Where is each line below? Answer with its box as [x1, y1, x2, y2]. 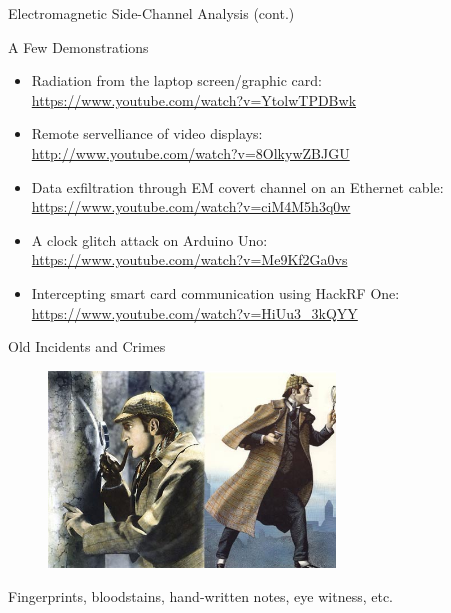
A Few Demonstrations [8, 36, 149, 57]
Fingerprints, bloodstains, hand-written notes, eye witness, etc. [8, 585, 394, 606]
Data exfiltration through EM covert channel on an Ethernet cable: [31, 176, 444, 197]
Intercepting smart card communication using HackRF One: [31, 282, 400, 303]
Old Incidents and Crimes [8, 336, 166, 357]
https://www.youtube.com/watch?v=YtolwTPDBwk [31, 89, 357, 110]
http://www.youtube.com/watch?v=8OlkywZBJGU [31, 142, 350, 163]
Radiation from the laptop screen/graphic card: [31, 70, 322, 91]
